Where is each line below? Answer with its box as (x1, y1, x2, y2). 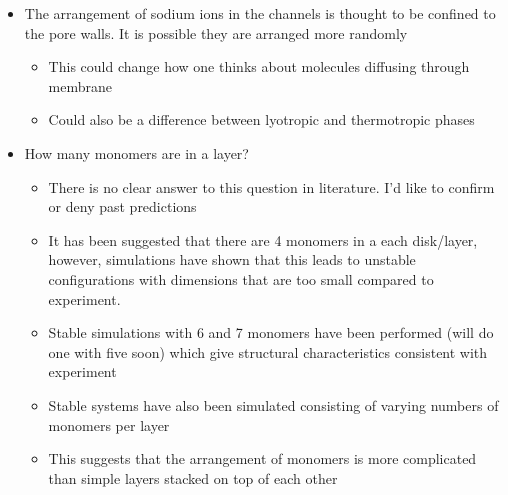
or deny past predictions (48, 196, 197, 217)
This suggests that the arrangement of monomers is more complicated (48, 448, 477, 469)
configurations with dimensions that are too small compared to (48, 268, 434, 289)
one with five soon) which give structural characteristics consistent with (48, 341, 488, 362)
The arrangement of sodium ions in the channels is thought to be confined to (24, 3, 496, 23)
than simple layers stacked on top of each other (48, 467, 338, 488)
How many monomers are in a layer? (24, 142, 249, 163)
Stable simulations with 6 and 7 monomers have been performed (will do (48, 322, 494, 343)
